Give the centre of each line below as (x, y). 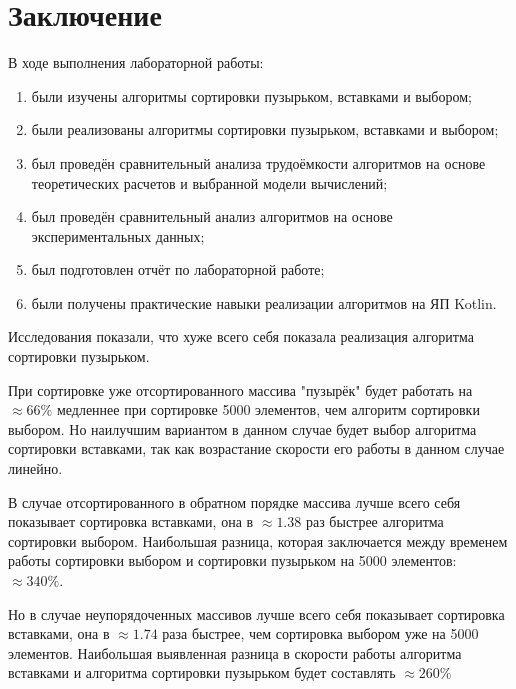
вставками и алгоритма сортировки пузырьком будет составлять (202, 672)
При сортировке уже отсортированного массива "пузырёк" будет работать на (240, 389)
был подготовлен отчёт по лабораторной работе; (178, 269)
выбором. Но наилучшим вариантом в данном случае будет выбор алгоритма (242, 428)
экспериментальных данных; (118, 235)
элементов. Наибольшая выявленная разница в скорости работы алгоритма (235, 652)
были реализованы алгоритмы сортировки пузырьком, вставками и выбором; (265, 129)
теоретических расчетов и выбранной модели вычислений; (209, 182)
